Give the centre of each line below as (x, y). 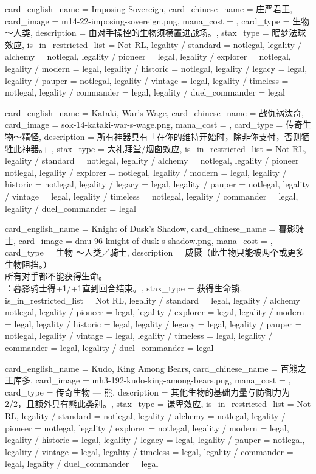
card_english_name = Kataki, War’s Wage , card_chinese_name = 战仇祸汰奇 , (154, 112)
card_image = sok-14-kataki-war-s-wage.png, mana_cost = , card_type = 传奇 (154, 124)
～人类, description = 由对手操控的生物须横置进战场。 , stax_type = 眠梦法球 (156, 33)
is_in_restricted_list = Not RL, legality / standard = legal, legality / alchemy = (157, 300)
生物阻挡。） (28, 264)
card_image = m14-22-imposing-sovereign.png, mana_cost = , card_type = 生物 (157, 20)
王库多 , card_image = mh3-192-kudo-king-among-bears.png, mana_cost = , (148, 380)
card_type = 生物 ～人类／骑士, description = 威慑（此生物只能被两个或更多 (155, 252)
